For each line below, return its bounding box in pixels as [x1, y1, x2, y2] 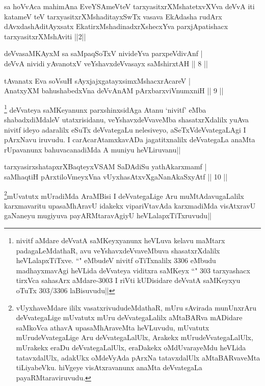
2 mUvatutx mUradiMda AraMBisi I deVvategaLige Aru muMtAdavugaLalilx [4, 189, 244, 201]
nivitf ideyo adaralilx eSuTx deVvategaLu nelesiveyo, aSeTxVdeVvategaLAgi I [4, 124, 246, 135]
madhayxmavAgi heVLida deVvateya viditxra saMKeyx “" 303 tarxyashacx [16, 265, 250, 275]
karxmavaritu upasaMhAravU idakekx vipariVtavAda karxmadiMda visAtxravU [4, 200, 256, 211]
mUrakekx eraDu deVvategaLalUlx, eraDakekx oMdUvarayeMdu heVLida [16, 342, 246, 352]
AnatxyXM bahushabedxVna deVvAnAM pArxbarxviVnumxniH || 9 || [4, 85, 224, 96]
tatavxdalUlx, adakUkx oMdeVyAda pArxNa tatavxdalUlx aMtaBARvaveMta [16, 352, 260, 363]
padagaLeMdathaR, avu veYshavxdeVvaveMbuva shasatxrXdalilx [16, 245, 220, 255]
